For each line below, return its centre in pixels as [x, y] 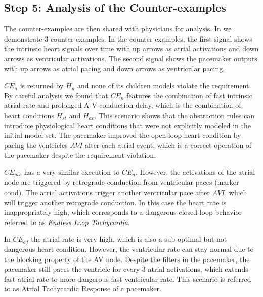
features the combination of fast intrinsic [189, 95]
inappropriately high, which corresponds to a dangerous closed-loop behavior [123, 212]
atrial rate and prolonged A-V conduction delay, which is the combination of [123, 105]
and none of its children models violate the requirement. [164, 85]
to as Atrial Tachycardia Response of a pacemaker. [83, 289]
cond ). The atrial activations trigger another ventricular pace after [107, 192]
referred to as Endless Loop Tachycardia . [67, 222]
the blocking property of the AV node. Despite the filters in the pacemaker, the [127, 259]
